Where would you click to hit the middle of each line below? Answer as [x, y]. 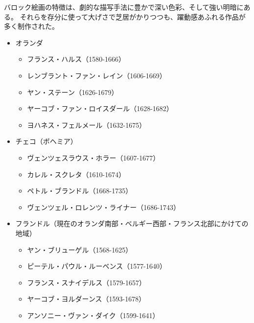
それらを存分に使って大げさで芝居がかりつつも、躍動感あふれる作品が [133, 16]
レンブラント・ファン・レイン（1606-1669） [97, 75]
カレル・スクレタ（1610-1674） [76, 174]
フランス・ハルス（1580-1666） [76, 59]
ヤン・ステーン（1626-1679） [73, 92]
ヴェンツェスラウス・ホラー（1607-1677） [93, 157]
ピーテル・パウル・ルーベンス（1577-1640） [97, 266]
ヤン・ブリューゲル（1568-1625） [80, 249]
